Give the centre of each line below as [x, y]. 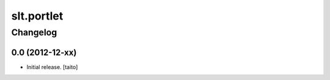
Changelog [34, 32]
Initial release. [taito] [52, 67]
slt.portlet [37, 16]
